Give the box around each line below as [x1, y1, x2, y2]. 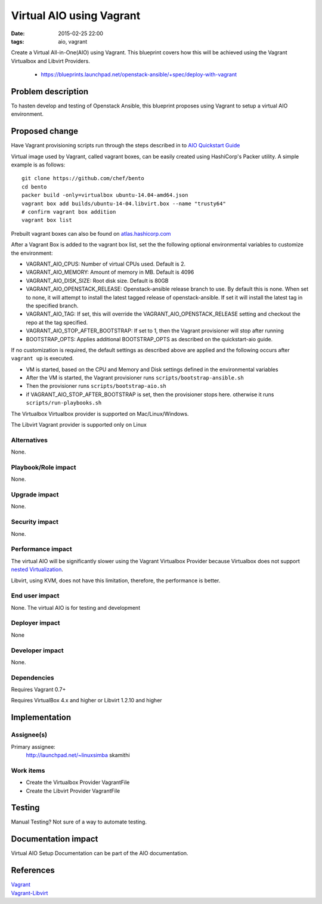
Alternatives [11, 436, 48, 444]
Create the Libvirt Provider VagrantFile [26, 787, 120, 794]
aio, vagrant [58, 38, 88, 45]
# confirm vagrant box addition [21, 209, 116, 215]
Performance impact [11, 545, 72, 553]
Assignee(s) [11, 731, 48, 739]
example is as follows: [11, 161, 66, 168]
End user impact [11, 591, 60, 600]
